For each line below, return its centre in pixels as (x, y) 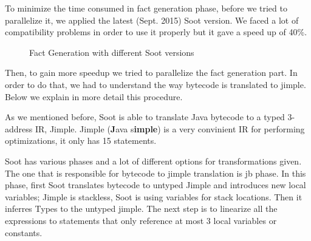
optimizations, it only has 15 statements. (81, 141)
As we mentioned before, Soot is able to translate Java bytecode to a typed (145, 117)
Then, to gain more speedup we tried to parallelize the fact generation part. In (151, 73)
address (19, 128)
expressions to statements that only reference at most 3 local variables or (141, 220)
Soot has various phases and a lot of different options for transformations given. (153, 161)
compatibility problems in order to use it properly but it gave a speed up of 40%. (156, 32)
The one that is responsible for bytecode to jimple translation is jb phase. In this (155, 173)
